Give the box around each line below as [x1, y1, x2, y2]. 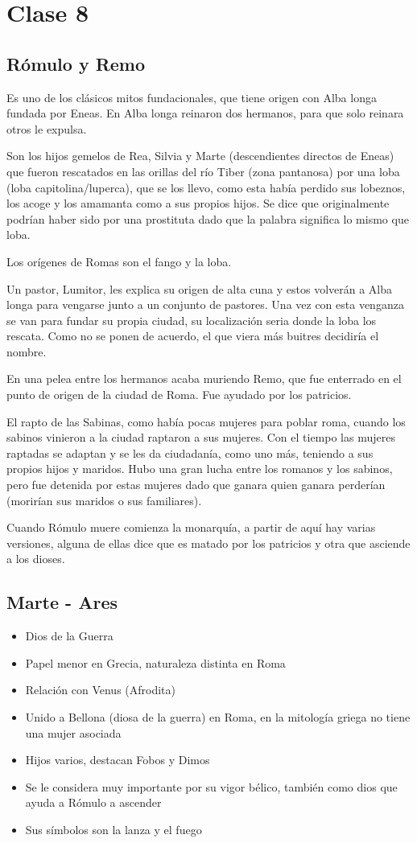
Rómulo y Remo [6, 51, 146, 76]
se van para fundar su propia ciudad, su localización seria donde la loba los [6, 311, 377, 328]
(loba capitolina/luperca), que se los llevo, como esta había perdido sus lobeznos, [6, 179, 406, 195]
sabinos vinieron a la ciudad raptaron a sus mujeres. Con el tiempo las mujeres [6, 429, 395, 446]
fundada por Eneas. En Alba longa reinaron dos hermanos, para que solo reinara [6, 105, 404, 121]
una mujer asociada [25, 724, 122, 741]
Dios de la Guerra [25, 627, 114, 644]
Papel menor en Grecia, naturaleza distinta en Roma [25, 654, 286, 671]
